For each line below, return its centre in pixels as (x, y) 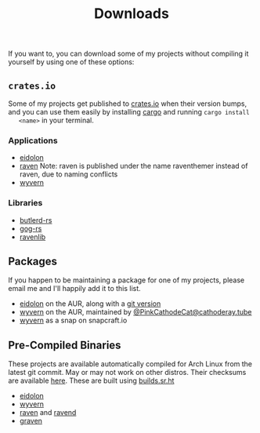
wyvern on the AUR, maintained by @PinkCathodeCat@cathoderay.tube (135, 312)
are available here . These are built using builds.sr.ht (91, 380)
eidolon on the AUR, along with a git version (90, 304)
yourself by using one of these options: (71, 62)
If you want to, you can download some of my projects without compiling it (128, 54)
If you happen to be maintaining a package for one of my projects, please (126, 280)
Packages (32, 261)
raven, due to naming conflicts (69, 174)
